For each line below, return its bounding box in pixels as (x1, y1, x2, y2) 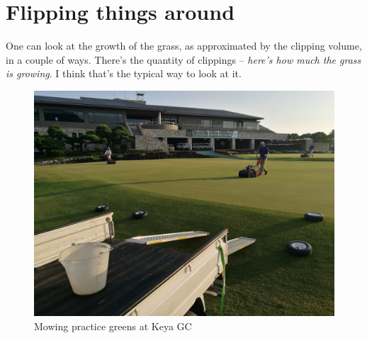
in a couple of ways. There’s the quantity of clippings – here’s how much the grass (6, 52, 361, 67)
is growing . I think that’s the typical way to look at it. (6, 66, 242, 81)
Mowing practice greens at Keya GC (34, 318, 192, 333)
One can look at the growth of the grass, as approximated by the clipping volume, (6, 38, 362, 53)
